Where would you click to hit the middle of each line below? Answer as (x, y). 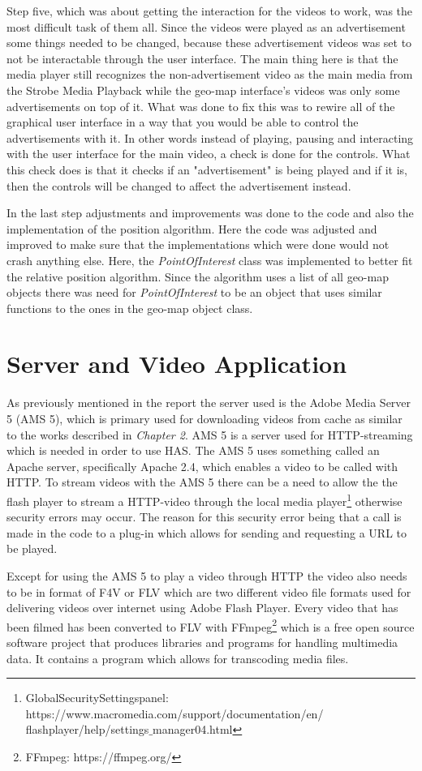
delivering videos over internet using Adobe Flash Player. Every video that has (202, 608)
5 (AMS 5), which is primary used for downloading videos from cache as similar (205, 418)
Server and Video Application (177, 364)
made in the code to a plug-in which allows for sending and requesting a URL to (207, 532)
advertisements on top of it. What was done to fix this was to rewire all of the (201, 106)
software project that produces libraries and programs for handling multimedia (202, 642)
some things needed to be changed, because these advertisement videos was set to (209, 43)
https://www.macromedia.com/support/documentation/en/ (174, 713)
